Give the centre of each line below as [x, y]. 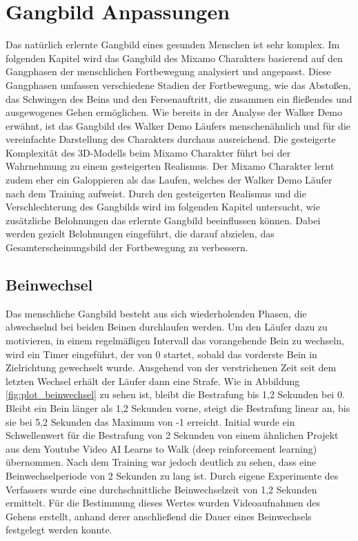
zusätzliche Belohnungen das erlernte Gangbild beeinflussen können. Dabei [163, 220]
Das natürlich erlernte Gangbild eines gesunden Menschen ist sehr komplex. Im [173, 45]
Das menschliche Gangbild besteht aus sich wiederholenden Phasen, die [156, 313]
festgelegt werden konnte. [59, 530]
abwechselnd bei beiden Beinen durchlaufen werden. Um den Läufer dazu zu [167, 327]
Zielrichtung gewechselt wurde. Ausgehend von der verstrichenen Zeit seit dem [171, 367]
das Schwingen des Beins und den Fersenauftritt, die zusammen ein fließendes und [179, 98]
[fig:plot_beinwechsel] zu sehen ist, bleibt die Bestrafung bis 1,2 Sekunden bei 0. [175, 394]
